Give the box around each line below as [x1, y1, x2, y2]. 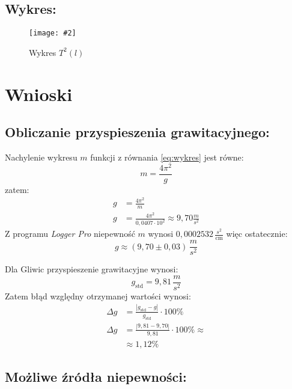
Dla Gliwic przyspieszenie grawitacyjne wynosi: [5, 263, 178, 275]
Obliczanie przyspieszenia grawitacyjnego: [5, 123, 270, 141]
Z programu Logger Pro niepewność [5, 227, 135, 240]
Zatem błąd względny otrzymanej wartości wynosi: [5, 289, 191, 302]
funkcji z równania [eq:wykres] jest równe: [90, 151, 244, 164]
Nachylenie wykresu [5, 151, 78, 164]
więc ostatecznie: [226, 227, 288, 240]
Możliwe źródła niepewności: [5, 367, 187, 386]
